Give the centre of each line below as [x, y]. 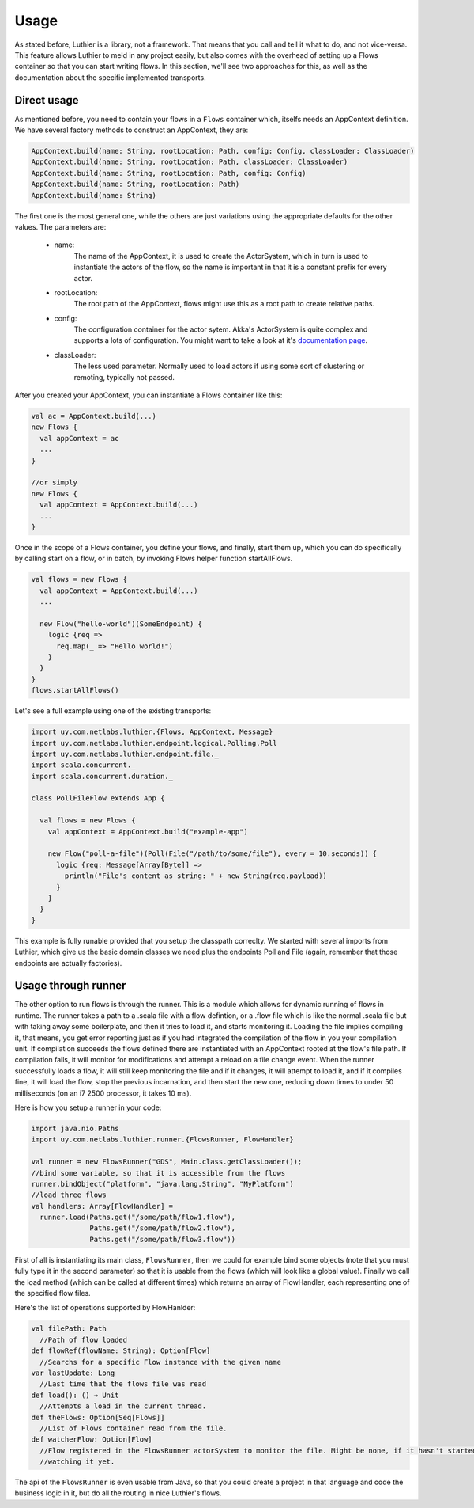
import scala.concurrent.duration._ [102, 776]
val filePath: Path [69, 1329]
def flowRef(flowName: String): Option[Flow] [121, 1351]
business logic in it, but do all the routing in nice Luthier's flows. [118, 1493]
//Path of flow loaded [84, 1339]
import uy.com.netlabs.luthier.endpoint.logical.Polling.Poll [154, 743]
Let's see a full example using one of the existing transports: [113, 711]
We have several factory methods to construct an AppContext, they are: [132, 130]
